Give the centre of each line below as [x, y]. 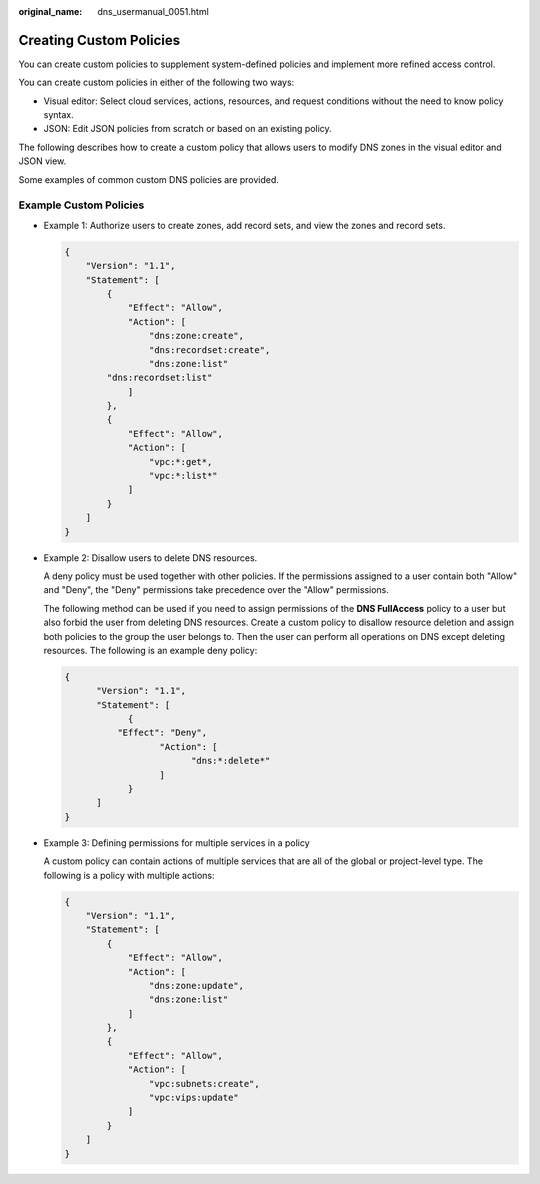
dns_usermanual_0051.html [153, 11]
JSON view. [42, 161]
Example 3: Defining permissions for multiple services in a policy [176, 842]
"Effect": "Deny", [162, 733]
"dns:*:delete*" [230, 761]
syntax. [58, 115]
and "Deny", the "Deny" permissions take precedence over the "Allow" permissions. [216, 590]
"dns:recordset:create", [209, 349]
